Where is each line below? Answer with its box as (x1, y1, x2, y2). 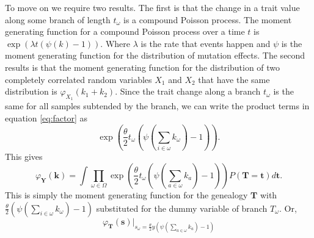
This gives (5, 150, 43, 163)
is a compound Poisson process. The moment (123, 13, 292, 26)
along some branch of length (5, 13, 111, 26)
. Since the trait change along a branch (115, 85, 261, 98)
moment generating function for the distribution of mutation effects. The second (5, 49, 305, 62)
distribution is (5, 85, 57, 98)
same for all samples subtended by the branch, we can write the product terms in (5, 99, 310, 112)
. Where (100, 37, 130, 49)
